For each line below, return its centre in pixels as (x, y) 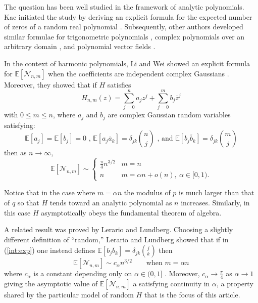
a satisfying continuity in (171, 284)
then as (15, 153)
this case (17, 212)
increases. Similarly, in (215, 202)
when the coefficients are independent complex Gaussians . (139, 73)
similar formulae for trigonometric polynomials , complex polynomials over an (124, 36)
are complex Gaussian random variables (169, 115)
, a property (235, 284)
